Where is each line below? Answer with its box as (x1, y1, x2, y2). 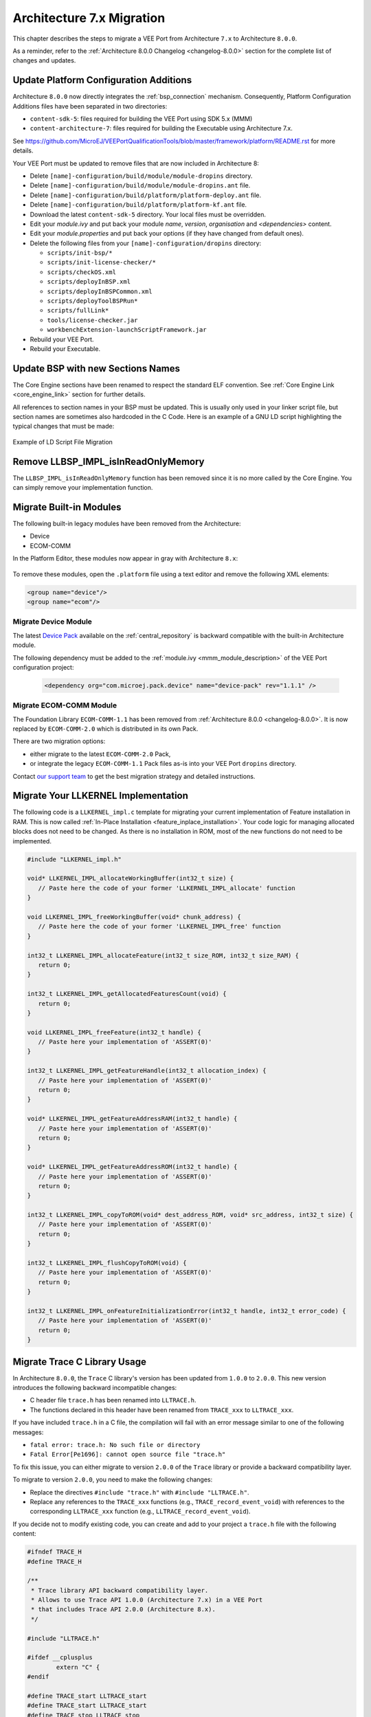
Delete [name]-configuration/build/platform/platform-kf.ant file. (30, 201, 247, 209)
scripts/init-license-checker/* (47, 258, 156, 266)
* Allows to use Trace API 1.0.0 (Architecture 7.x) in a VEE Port (31, 1596, 263, 1604)
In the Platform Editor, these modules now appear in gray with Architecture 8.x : (12, 554, 238, 562)
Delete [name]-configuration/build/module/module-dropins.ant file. (30, 181, 251, 190)
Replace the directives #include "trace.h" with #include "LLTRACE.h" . (30, 1488, 249, 1497)
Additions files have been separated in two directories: (12, 102, 168, 110)
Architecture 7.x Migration (12, 10, 166, 25)
